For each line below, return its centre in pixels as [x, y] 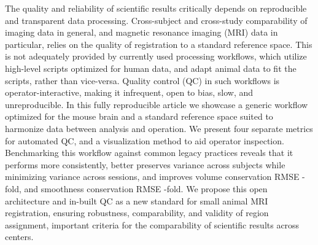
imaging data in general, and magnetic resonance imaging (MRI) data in [142, 32]
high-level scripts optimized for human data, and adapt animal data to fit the [151, 68]
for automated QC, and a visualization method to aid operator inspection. [145, 140]
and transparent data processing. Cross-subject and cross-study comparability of [156, 20]
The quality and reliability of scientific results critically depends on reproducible [156, 8]
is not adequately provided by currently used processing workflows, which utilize [156, 56]
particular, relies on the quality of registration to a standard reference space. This [159, 44]
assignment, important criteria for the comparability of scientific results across [152, 224]
